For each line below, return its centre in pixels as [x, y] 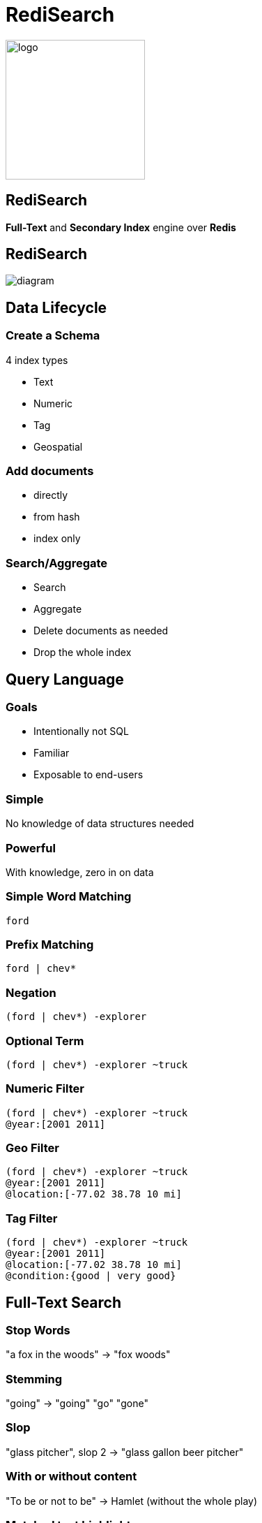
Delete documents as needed [101, 631]
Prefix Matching [50, 945]
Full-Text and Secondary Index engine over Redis [121, 227]
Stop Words [38, 1330]
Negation [31, 992]
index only [57, 539]
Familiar [52, 753]
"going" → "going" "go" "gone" [77, 1404]
